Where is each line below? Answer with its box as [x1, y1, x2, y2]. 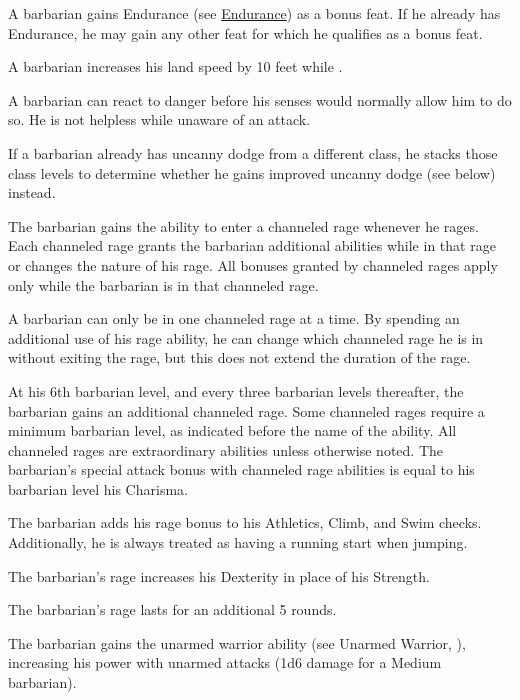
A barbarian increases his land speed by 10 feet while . [8, 56, 343, 77]
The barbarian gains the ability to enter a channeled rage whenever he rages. [8, 215, 479, 236]
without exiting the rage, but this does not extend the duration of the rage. [8, 347, 471, 368]
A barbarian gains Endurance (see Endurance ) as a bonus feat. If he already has [8, 3, 501, 23]
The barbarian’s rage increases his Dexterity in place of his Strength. [8, 565, 430, 586]
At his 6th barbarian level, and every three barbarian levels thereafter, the [8, 380, 464, 401]
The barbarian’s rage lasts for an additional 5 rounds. [8, 599, 337, 620]
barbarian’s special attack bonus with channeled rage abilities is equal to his [8, 459, 475, 480]
